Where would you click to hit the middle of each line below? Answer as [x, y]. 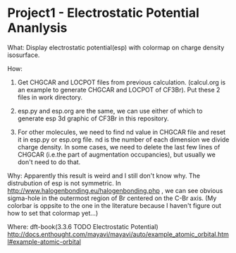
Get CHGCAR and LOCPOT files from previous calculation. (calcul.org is [122, 82]
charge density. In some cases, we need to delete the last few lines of [119, 147]
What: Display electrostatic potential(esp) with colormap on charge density [116, 47]
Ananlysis [37, 28]
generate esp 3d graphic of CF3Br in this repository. [93, 118]
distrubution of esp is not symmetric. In [64, 183]
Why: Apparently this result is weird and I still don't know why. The [104, 175]
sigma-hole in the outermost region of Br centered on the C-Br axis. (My [112, 198]
